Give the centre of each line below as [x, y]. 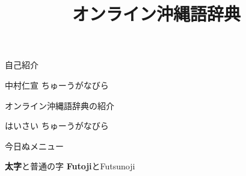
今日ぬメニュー [34, 146]
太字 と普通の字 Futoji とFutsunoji [70, 166]
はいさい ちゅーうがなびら [57, 126]
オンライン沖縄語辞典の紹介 [60, 105]
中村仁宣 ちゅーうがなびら [57, 85]
